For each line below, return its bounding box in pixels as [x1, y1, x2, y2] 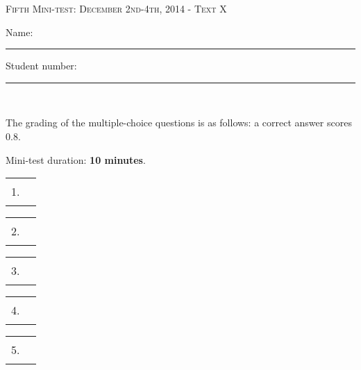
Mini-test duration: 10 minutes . [6, 152, 146, 167]
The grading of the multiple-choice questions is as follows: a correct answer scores [6, 115, 352, 130]
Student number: [6, 58, 77, 73]
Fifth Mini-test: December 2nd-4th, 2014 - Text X [6, 1, 227, 15]
